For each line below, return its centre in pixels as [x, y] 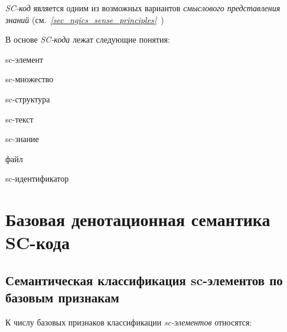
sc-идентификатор [37, 178]
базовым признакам [62, 297]
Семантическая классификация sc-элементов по [144, 280]
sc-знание [22, 139]
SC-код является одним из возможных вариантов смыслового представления [143, 8]
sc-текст [19, 119]
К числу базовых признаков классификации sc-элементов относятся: [129, 322]
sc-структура [28, 99]
